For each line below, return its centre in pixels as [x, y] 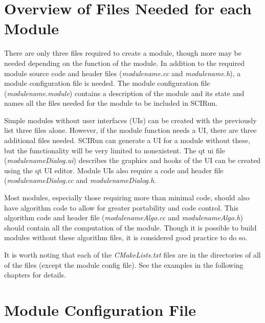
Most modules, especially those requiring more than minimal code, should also [127, 198]
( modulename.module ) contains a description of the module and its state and [124, 93]
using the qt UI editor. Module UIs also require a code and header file [114, 170]
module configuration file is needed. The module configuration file [107, 83]
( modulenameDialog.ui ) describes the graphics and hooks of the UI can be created [132, 160]
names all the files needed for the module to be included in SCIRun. [111, 103]
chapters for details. [35, 275]
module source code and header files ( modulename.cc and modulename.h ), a [123, 73]
